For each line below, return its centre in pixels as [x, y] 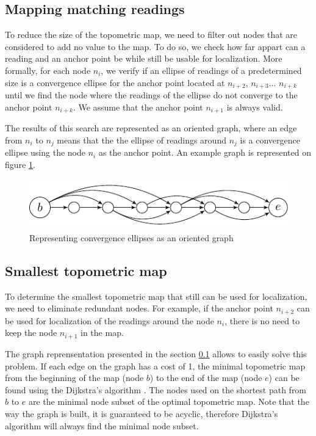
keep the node [31, 332]
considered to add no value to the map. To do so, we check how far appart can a [155, 46]
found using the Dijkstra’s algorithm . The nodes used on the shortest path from [156, 389]
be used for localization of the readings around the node [110, 320]
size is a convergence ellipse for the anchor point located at [115, 82]
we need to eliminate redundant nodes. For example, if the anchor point [139, 308]
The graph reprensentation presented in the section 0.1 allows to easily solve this [156, 353]
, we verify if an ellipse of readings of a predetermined [201, 70]
